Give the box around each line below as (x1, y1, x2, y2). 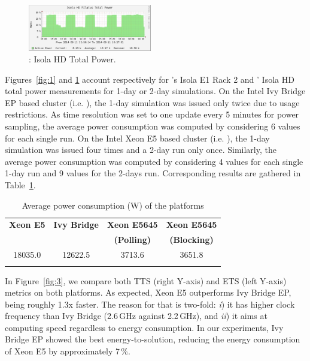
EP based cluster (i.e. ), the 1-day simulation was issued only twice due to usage (5, 96, 300, 109)
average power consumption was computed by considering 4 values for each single (5, 155, 303, 167)
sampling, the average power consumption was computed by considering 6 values (5, 120, 300, 133)
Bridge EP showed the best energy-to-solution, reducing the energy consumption (5, 333, 300, 345)
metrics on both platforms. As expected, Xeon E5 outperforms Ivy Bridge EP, (5, 286, 291, 299)
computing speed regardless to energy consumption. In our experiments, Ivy (5, 321, 284, 333)
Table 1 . (5, 179, 36, 191)
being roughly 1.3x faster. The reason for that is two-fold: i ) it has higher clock (5, 297, 295, 310)
